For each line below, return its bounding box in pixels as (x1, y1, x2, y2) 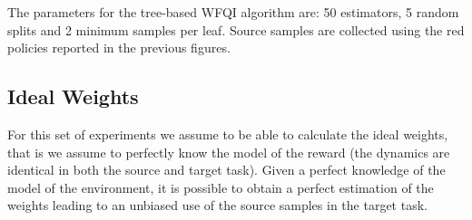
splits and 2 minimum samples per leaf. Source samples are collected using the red (7, 20, 465, 39)
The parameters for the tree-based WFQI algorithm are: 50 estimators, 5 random (7, 3, 459, 21)
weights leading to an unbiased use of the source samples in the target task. (7, 196, 428, 215)
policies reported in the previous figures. (7, 38, 231, 57)
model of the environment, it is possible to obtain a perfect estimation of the (7, 177, 434, 196)
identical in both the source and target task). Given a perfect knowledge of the (7, 160, 446, 179)
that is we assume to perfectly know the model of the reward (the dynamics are (7, 142, 450, 161)
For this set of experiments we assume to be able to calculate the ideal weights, (7, 124, 448, 143)
